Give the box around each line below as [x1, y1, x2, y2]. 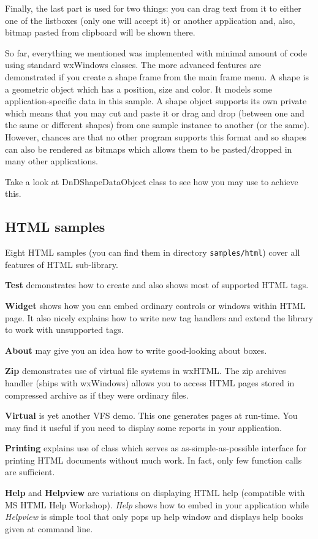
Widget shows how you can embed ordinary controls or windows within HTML [5, 299, 306, 312]
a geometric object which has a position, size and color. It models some [5, 82, 272, 95]
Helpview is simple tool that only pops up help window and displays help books [5, 510, 303, 523]
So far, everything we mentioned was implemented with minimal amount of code [5, 46, 307, 59]
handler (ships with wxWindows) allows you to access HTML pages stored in [5, 376, 295, 389]
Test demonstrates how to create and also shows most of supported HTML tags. [5, 278, 309, 291]
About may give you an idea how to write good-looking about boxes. [5, 343, 267, 356]
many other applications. [5, 155, 98, 167]
